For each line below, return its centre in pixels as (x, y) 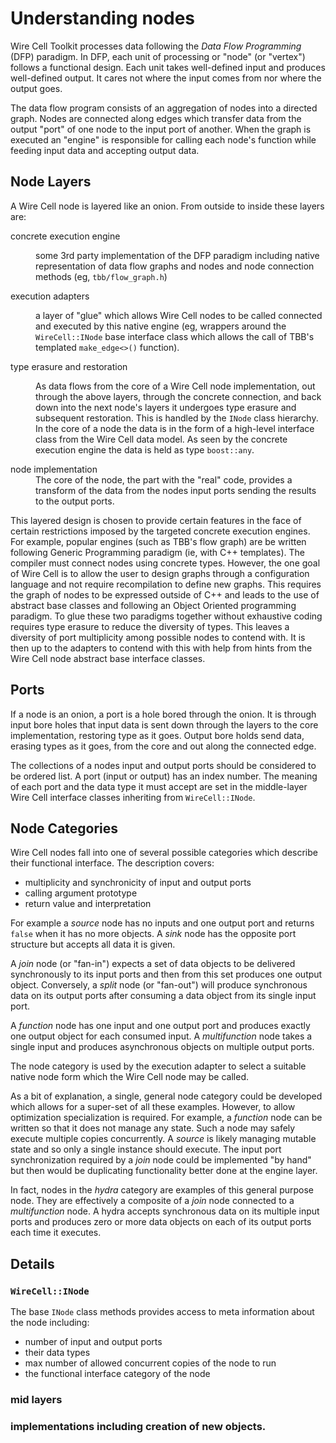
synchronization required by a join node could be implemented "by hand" (161, 1160)
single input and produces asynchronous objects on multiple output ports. (162, 1047)
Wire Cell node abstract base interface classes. (108, 658)
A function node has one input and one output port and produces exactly (160, 1026)
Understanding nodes (103, 18)
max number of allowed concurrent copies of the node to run (150, 1363)
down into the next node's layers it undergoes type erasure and (166, 407)
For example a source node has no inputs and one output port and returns (162, 923)
